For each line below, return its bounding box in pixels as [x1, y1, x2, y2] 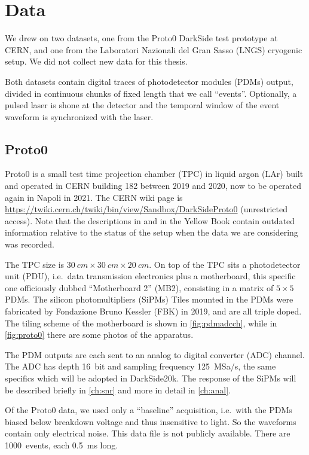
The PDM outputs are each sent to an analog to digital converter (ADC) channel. [5, 348, 305, 361]
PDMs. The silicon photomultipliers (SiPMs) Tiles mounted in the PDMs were [5, 293, 293, 306]
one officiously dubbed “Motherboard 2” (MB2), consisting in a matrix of [5, 281, 274, 294]
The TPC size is [5, 258, 65, 270]
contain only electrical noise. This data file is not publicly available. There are [5, 427, 290, 439]
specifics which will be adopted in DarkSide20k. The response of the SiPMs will [5, 371, 296, 384]
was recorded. [5, 238, 54, 251]
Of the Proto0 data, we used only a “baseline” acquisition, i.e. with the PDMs [5, 404, 292, 416]
